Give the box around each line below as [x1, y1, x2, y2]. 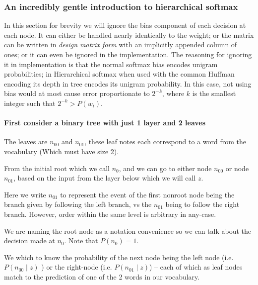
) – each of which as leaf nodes [149, 262, 243, 272]
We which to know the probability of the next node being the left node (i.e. [4, 252, 234, 262]
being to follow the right [165, 199, 240, 209]
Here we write [4, 189, 46, 199]
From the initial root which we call [4, 163, 110, 173]
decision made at [4, 235, 55, 246]
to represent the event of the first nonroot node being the [60, 189, 235, 199]
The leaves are [4, 136, 48, 147]
